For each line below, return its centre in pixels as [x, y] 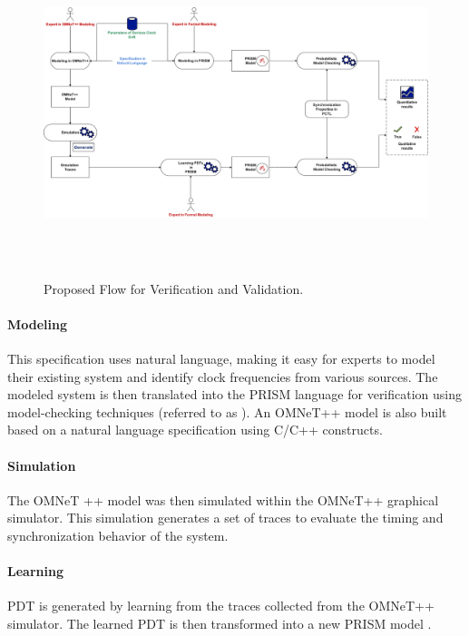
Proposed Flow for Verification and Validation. [174, 288]
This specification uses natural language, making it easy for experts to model [221, 358]
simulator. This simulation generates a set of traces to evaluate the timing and [225, 518]
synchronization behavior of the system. [118, 535]
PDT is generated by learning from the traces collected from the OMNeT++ [221, 606]
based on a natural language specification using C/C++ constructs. [195, 430]
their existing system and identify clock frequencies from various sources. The [223, 376]
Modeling [38, 323]
